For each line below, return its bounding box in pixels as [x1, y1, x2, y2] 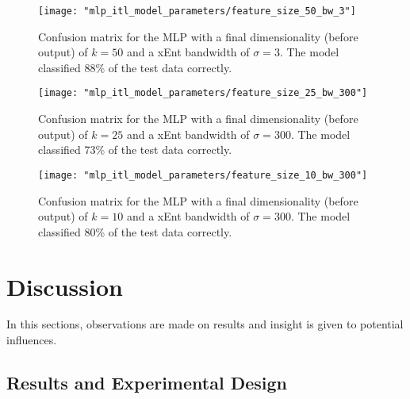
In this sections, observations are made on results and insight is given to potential [6, 316, 404, 332]
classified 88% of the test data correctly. [38, 59, 232, 75]
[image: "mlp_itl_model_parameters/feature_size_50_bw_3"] [38, 6, 356, 17]
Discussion [6, 270, 123, 302]
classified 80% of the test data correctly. [38, 223, 232, 240]
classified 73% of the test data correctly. [38, 141, 232, 158]
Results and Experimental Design [6, 370, 287, 395]
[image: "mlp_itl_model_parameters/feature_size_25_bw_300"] [38, 87, 368, 99]
